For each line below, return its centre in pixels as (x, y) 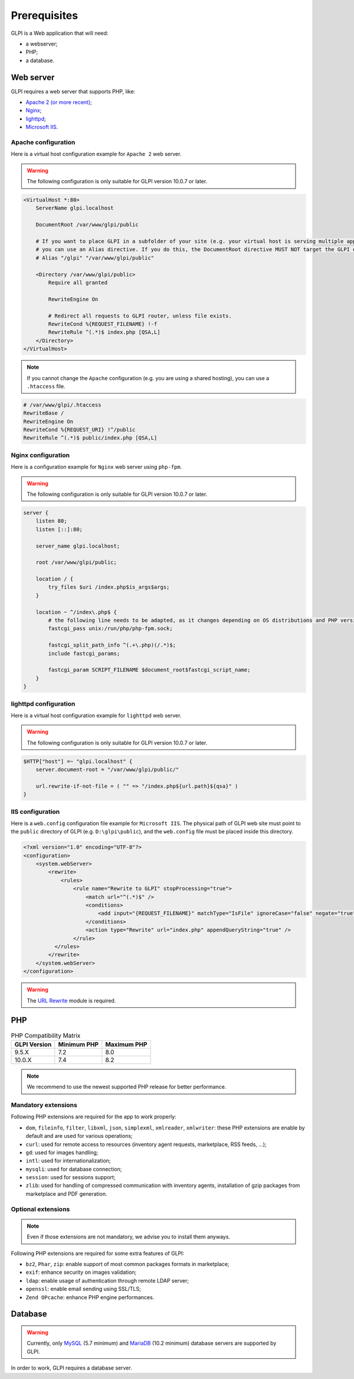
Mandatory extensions (44, 1105)
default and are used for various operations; (79, 1136)
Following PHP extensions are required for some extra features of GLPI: (98, 1253)
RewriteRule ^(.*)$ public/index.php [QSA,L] (90, 438)
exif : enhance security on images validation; (81, 1272)
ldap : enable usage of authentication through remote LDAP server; (107, 1280)
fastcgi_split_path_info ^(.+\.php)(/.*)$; (112, 645)
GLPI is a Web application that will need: (60, 33)
